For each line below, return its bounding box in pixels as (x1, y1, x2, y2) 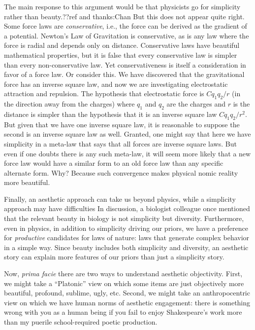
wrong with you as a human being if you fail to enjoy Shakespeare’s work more (4, 307, 242, 317)
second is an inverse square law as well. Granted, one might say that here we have (4, 129, 251, 139)
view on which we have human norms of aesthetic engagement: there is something (4, 297, 251, 307)
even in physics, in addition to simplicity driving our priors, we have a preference (4, 222, 249, 233)
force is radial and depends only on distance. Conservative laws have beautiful (4, 40, 240, 50)
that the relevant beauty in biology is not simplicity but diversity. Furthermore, (4, 213, 244, 223)
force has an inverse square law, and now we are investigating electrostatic (4, 78, 228, 89)
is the (233, 99, 250, 109)
